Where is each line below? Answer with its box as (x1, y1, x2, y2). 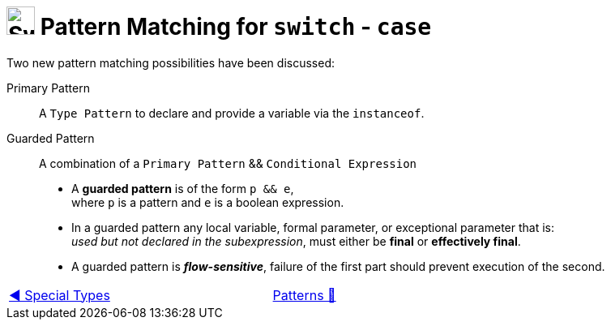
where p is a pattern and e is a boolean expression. (71, 195, 344, 209)
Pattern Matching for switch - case (40, 13, 432, 41)
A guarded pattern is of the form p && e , (71, 181, 294, 195)
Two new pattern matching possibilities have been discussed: (6, 55, 335, 70)
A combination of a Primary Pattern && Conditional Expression (39, 156, 417, 170)
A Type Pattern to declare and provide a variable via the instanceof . (39, 105, 425, 120)
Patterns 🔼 (272, 286, 336, 303)
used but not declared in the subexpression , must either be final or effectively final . (71, 234, 521, 248)
